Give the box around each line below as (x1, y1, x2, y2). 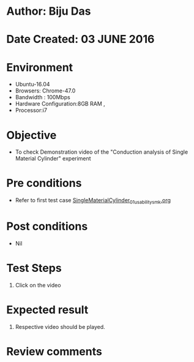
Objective (6, 128, 57, 142)
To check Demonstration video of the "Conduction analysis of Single (15, 148, 188, 156)
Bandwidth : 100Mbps (15, 94, 70, 101)
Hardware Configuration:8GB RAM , (15, 100, 105, 108)
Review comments (6, 344, 102, 358)
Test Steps (6, 262, 62, 275)
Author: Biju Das (6, 4, 91, 18)
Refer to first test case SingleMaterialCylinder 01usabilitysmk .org (15, 197, 171, 205)
